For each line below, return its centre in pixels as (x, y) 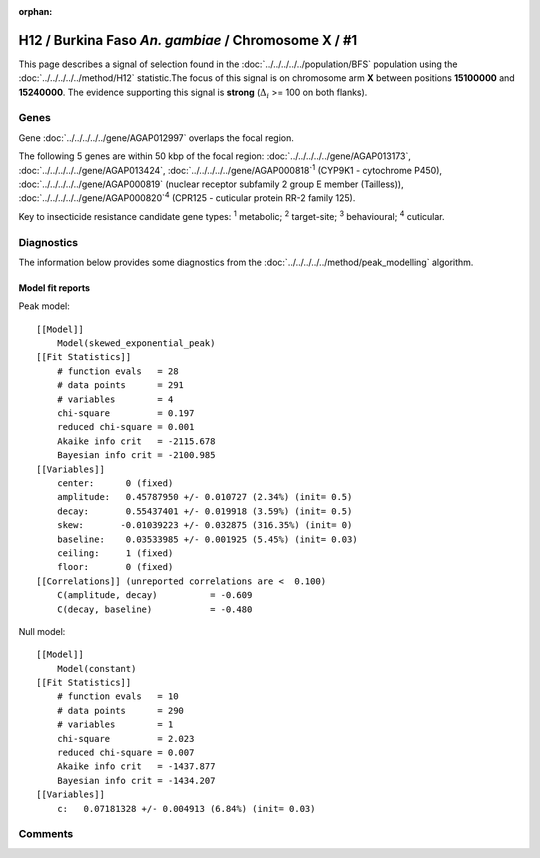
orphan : (35, 11)
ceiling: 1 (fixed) (115, 553)
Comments (46, 834)
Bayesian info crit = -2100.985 (136, 455)
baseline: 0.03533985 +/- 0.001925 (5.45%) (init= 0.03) (207, 539)
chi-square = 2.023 (125, 738)
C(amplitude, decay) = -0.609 (154, 595)
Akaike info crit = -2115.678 (136, 441)
